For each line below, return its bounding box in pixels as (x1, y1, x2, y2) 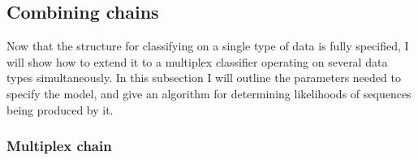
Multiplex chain (6, 136, 112, 156)
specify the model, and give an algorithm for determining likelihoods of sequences (6, 84, 412, 102)
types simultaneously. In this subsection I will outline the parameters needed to (6, 69, 401, 86)
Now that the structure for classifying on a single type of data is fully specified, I (6, 37, 409, 54)
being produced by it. (6, 101, 114, 118)
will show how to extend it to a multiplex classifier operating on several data (6, 53, 388, 70)
